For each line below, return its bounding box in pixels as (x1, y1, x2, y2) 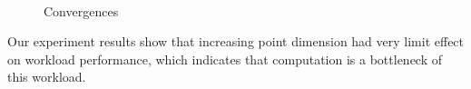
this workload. (7, 67, 86, 86)
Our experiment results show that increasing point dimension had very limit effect (7, 32, 465, 51)
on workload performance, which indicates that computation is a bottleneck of (7, 49, 443, 68)
